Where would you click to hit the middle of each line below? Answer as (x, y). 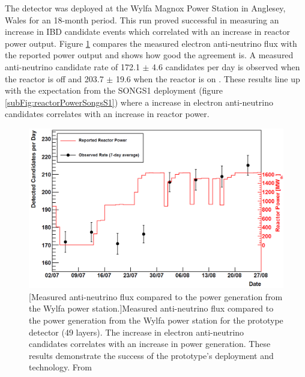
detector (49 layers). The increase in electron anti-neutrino (137, 332)
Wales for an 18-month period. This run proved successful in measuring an (142, 20)
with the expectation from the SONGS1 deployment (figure (114, 90)
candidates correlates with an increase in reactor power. (107, 114)
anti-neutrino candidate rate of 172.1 (72, 66)
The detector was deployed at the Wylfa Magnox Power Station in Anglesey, (145, 8)
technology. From (60, 367)
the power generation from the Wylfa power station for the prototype (156, 320)
